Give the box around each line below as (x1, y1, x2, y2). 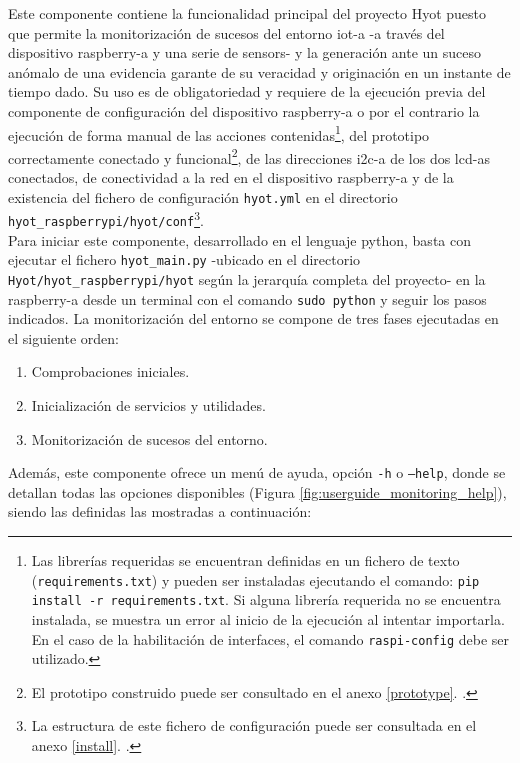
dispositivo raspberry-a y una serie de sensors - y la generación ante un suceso (8, 42, 482, 63)
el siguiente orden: (8, 327, 119, 348)
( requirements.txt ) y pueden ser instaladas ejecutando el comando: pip (31, 569, 480, 590)
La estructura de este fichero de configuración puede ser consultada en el (31, 715, 477, 736)
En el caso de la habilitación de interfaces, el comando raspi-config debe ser (31, 628, 510, 649)
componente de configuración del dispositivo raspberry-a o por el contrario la (8, 100, 480, 121)
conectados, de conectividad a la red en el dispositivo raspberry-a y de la (8, 167, 454, 188)
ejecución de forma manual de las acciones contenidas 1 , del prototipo (8, 121, 430, 145)
